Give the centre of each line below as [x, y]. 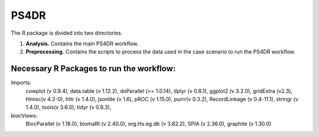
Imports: [21, 83]
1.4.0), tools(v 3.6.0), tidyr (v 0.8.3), [69, 107]
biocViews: [24, 115]
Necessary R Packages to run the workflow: [93, 68]
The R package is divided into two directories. [67, 33]
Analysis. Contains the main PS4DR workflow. [82, 44]
